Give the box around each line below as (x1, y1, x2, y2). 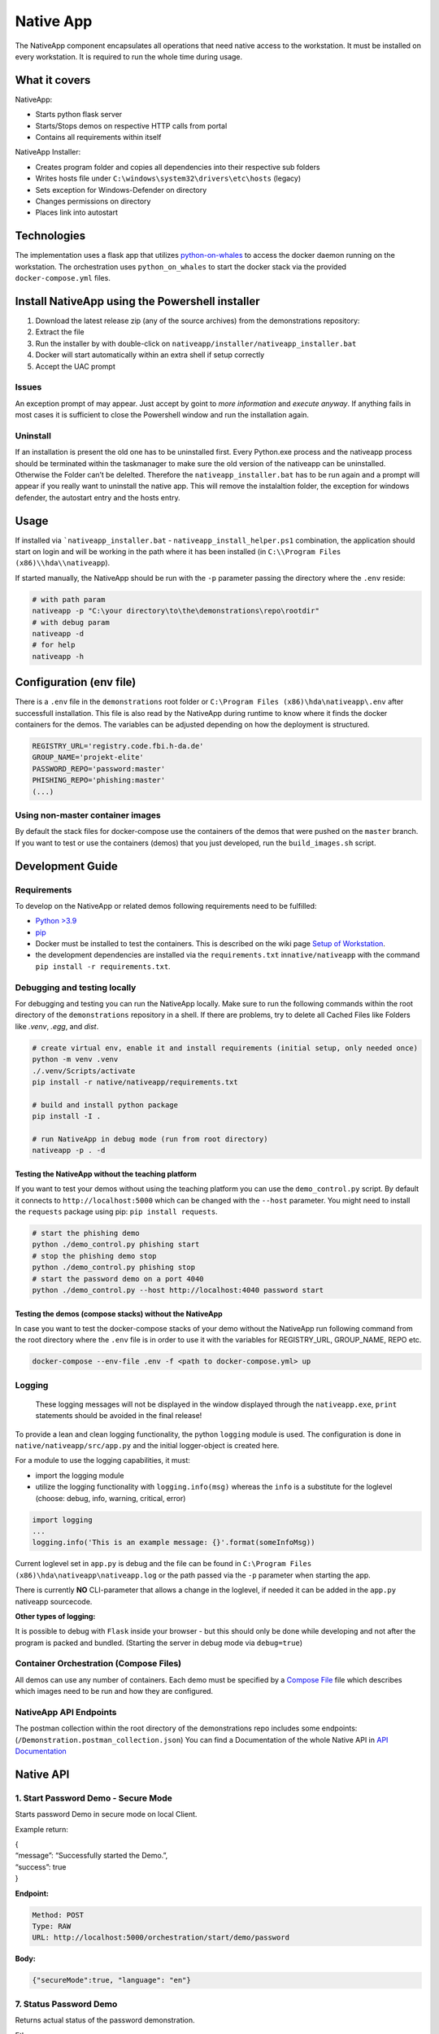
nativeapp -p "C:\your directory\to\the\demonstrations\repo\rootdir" (32, 606, 320, 616)
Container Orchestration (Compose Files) (15, 1658, 182, 1670)
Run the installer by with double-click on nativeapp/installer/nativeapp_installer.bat (35, 338, 357, 348)
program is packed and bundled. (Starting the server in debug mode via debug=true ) (15, 1638, 303, 1648)
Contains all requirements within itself (35, 133, 162, 142)
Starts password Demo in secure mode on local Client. (15, 1809, 198, 1819)
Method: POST (32, 1910, 85, 1919)
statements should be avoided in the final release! (35, 1411, 202, 1421)
